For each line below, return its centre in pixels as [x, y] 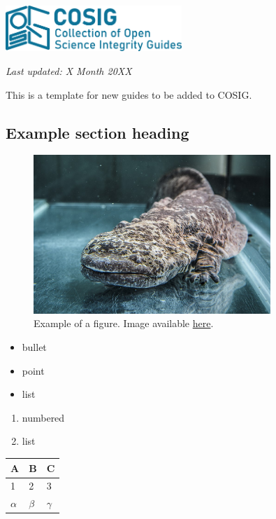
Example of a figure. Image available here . [124, 323]
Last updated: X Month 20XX [69, 71]
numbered [43, 417]
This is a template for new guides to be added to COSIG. [129, 94]
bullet [34, 347]
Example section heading [97, 132]
